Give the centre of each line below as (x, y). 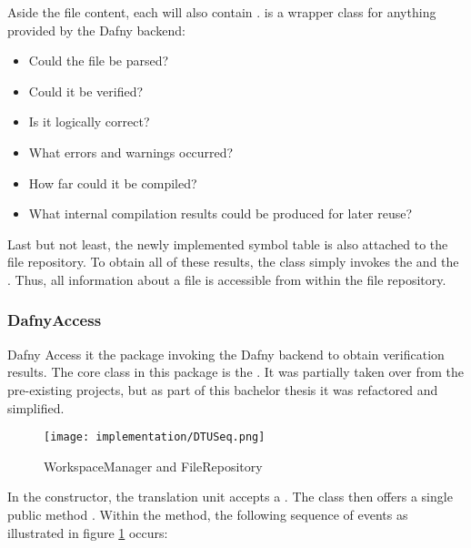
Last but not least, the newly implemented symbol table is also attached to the (228, 244)
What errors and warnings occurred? (131, 152)
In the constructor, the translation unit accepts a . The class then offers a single (230, 497)
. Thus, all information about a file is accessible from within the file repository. (227, 279)
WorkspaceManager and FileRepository (153, 466)
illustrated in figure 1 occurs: (88, 532)
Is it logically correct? (89, 122)
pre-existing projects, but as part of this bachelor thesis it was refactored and (223, 389)
